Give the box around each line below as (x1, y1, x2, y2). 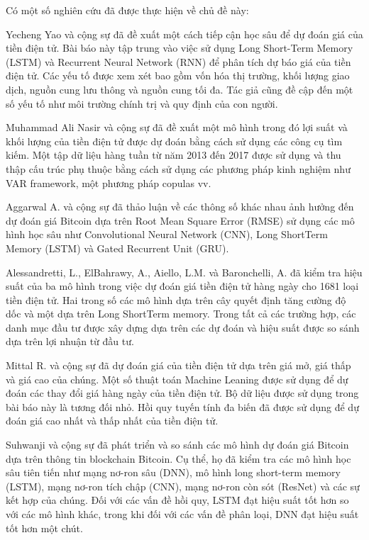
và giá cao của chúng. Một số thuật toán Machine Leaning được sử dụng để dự (6, 371, 348, 386)
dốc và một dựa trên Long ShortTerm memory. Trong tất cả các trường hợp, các (6, 306, 356, 321)
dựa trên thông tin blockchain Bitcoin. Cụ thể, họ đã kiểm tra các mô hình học (6, 451, 351, 466)
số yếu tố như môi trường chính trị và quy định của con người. (6, 96, 278, 111)
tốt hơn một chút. (6, 520, 83, 535)
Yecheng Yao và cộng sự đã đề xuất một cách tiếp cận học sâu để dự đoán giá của (6, 26, 363, 41)
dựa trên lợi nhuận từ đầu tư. (6, 334, 134, 349)
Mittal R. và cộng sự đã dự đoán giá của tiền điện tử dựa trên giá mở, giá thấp (6, 358, 351, 373)
